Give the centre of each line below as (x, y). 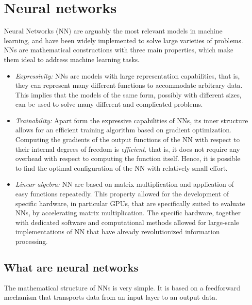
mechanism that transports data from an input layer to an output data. (111, 297)
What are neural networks (71, 267)
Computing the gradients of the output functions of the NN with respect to (127, 139)
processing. (32, 241)
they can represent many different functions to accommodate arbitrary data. (129, 85)
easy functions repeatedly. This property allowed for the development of (122, 194)
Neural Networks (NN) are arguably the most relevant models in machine (113, 31)
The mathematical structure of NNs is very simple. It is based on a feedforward (122, 287)
